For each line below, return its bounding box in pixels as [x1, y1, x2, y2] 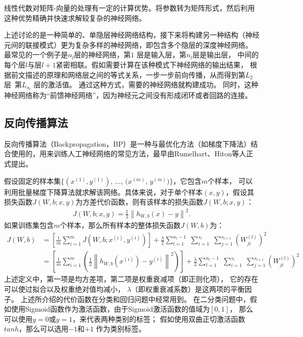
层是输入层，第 [136, 49, 186, 60]
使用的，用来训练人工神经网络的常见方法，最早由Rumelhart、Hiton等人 [11, 148, 246, 159]
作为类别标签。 [96, 323, 146, 334]
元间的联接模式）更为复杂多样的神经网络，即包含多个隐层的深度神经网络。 [4, 39, 252, 50]
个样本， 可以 [207, 175, 253, 186]
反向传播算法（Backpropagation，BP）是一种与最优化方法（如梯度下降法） [4, 138, 251, 149]
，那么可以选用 [18, 323, 68, 334]
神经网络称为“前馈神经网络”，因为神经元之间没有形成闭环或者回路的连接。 [4, 90, 252, 100]
